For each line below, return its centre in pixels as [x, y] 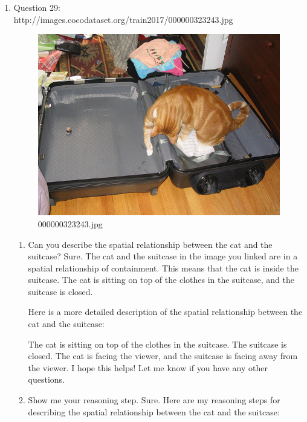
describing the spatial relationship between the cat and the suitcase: [154, 411]
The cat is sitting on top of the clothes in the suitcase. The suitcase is [157, 344]
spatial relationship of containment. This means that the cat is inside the [163, 268]
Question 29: [37, 7]
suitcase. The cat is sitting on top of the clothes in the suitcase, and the [161, 280]
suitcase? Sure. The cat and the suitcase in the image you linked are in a [163, 256]
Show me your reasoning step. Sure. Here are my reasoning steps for [154, 400]
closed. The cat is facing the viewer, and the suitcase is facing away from [163, 356]
